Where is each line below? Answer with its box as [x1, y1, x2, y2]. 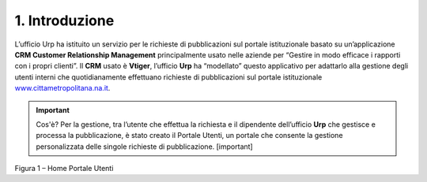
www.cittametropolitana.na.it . [14, 84, 111, 93]
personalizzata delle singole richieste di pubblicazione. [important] [36, 142, 253, 151]
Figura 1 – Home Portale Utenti [14, 164, 114, 173]
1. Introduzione [14, 12, 115, 29]
